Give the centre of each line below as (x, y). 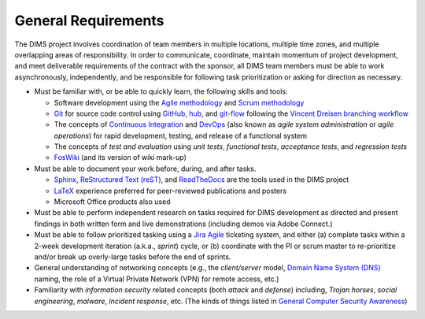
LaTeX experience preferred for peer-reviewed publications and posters (170, 191)
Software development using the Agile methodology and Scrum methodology (179, 102)
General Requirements (89, 20)
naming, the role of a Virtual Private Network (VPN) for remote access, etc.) (157, 279)
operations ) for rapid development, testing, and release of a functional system (180, 135)
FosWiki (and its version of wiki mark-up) (120, 158)
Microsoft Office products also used (112, 202)
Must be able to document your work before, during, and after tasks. (145, 169)
